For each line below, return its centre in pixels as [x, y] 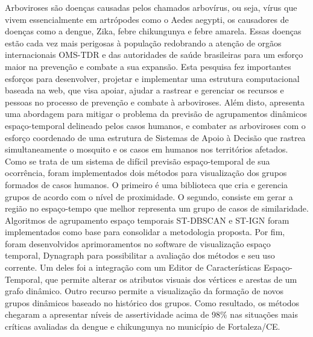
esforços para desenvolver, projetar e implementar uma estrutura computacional [152, 78]
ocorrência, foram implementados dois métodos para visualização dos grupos [146, 173]
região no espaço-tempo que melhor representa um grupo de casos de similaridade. [157, 208]
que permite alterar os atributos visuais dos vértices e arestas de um [171, 279]
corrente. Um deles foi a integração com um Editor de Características [133, 267]
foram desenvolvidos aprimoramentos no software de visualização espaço [138, 243]
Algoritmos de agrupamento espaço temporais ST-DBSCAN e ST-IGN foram [147, 220]
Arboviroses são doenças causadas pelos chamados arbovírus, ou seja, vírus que [151, 7]
